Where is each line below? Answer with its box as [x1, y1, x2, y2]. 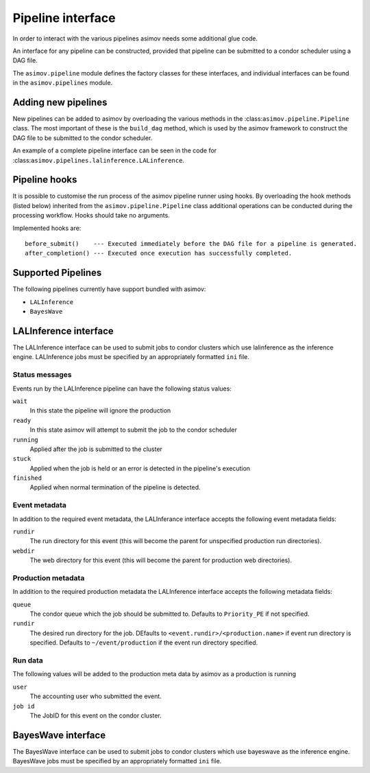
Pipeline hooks [12, 174, 77, 185]
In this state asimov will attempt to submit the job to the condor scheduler [29, 426, 238, 434]
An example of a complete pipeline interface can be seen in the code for [12, 146, 217, 154]
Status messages [12, 370, 72, 380]
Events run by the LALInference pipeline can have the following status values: [12, 384, 232, 393]
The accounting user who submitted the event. [29, 692, 162, 700]
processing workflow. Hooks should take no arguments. [12, 211, 171, 220]
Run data [12, 656, 44, 665]
